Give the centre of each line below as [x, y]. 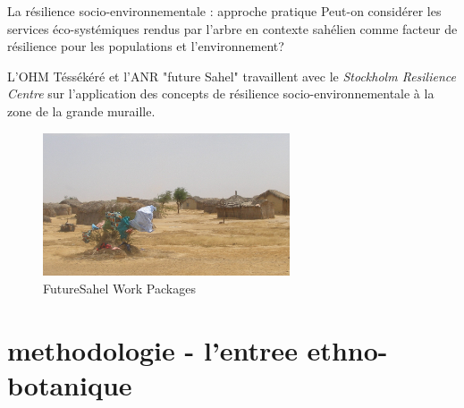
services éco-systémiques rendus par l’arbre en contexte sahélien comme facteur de [232, 28]
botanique [70, 384]
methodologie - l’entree [152, 349]
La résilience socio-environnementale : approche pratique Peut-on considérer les [224, 11]
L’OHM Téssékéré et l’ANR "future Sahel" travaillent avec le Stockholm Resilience [232, 76]
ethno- [347, 349]
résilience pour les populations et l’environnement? [146, 46]
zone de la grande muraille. [81, 110]
